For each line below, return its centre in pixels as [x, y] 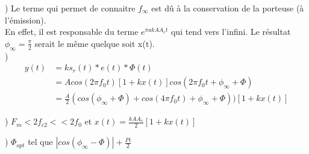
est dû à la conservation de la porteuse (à [228, 8]
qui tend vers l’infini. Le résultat [231, 32]
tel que [40, 142]
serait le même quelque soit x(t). [95, 43]
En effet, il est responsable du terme [72, 32]
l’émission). [26, 20]
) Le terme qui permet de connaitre [70, 8]
